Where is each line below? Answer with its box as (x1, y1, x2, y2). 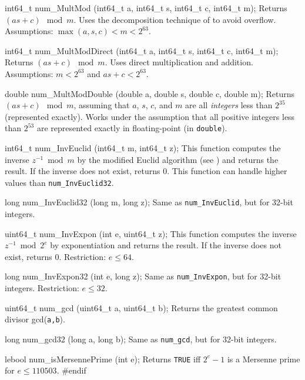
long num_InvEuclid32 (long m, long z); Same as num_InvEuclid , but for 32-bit (5, 196, 293, 208)
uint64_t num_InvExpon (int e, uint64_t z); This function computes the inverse (5, 227, 297, 239)
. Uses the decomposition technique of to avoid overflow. (73, 13, 276, 25)
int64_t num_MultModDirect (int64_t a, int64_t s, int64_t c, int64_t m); (5, 44, 279, 56)
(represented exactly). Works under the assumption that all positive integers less (5, 110, 295, 122)
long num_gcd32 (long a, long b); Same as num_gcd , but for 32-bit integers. (5, 332, 277, 345)
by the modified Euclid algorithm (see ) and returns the (77, 153, 279, 165)
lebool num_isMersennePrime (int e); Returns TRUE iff (5, 352, 201, 365)
